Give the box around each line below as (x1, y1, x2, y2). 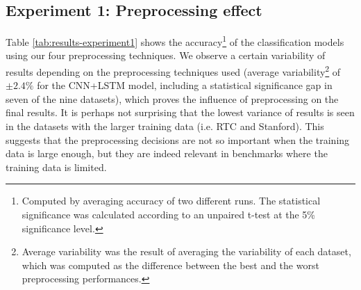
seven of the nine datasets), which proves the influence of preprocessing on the (6, 91, 339, 106)
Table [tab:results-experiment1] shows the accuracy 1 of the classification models (6, 33, 344, 49)
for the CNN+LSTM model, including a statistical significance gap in (37, 78, 333, 92)
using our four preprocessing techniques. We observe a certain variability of (6, 48, 326, 63)
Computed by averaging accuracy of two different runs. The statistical (22, 193, 321, 208)
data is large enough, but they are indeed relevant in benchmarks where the (6, 146, 328, 161)
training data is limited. (6, 159, 107, 174)
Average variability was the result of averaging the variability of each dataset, (22, 244, 351, 259)
